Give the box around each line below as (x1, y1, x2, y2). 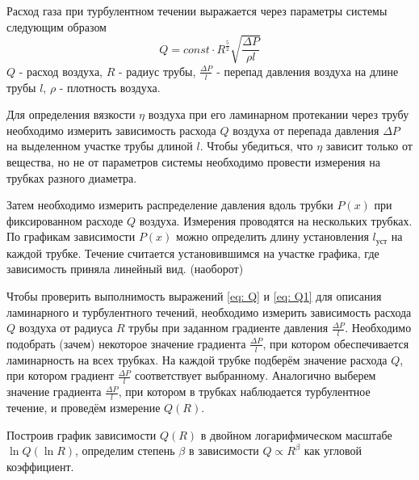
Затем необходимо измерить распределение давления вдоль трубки (6, 196, 333, 213)
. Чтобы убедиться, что (199, 137, 313, 154)
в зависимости (188, 442, 259, 459)
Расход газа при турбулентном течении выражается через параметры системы (6, 2, 388, 19)
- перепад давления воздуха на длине (216, 62, 399, 79)
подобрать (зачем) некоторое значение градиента (6, 335, 246, 352)
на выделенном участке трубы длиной (6, 137, 193, 154)
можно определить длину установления (176, 228, 369, 245)
